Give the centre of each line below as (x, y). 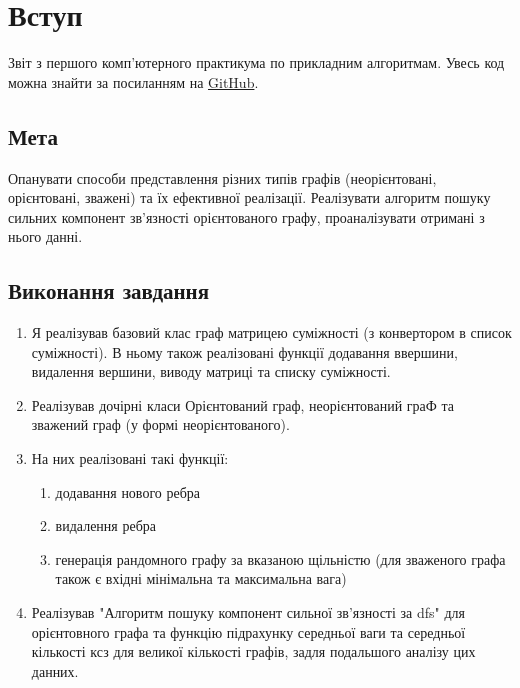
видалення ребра (105, 525)
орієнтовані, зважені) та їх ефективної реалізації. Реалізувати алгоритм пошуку (249, 197)
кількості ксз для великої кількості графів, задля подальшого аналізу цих (253, 651)
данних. (55, 670)
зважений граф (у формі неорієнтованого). (160, 424)
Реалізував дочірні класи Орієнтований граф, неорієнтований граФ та (243, 404)
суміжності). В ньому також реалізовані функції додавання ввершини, (244, 351)
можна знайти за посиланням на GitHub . (133, 81)
